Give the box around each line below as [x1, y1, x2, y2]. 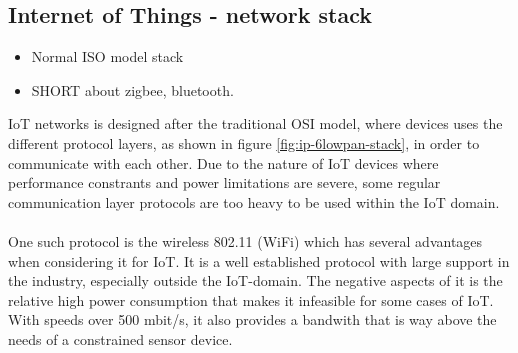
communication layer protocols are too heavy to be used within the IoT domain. [8, 191, 500, 212]
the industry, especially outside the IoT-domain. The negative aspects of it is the [8, 270, 503, 291]
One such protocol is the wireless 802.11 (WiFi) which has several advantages [8, 230, 483, 251]
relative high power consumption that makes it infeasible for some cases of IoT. [8, 289, 494, 310]
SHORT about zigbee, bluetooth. [31, 79, 234, 100]
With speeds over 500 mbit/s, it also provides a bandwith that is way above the [8, 309, 497, 330]
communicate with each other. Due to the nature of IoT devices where [8, 152, 439, 173]
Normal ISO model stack [31, 46, 184, 67]
